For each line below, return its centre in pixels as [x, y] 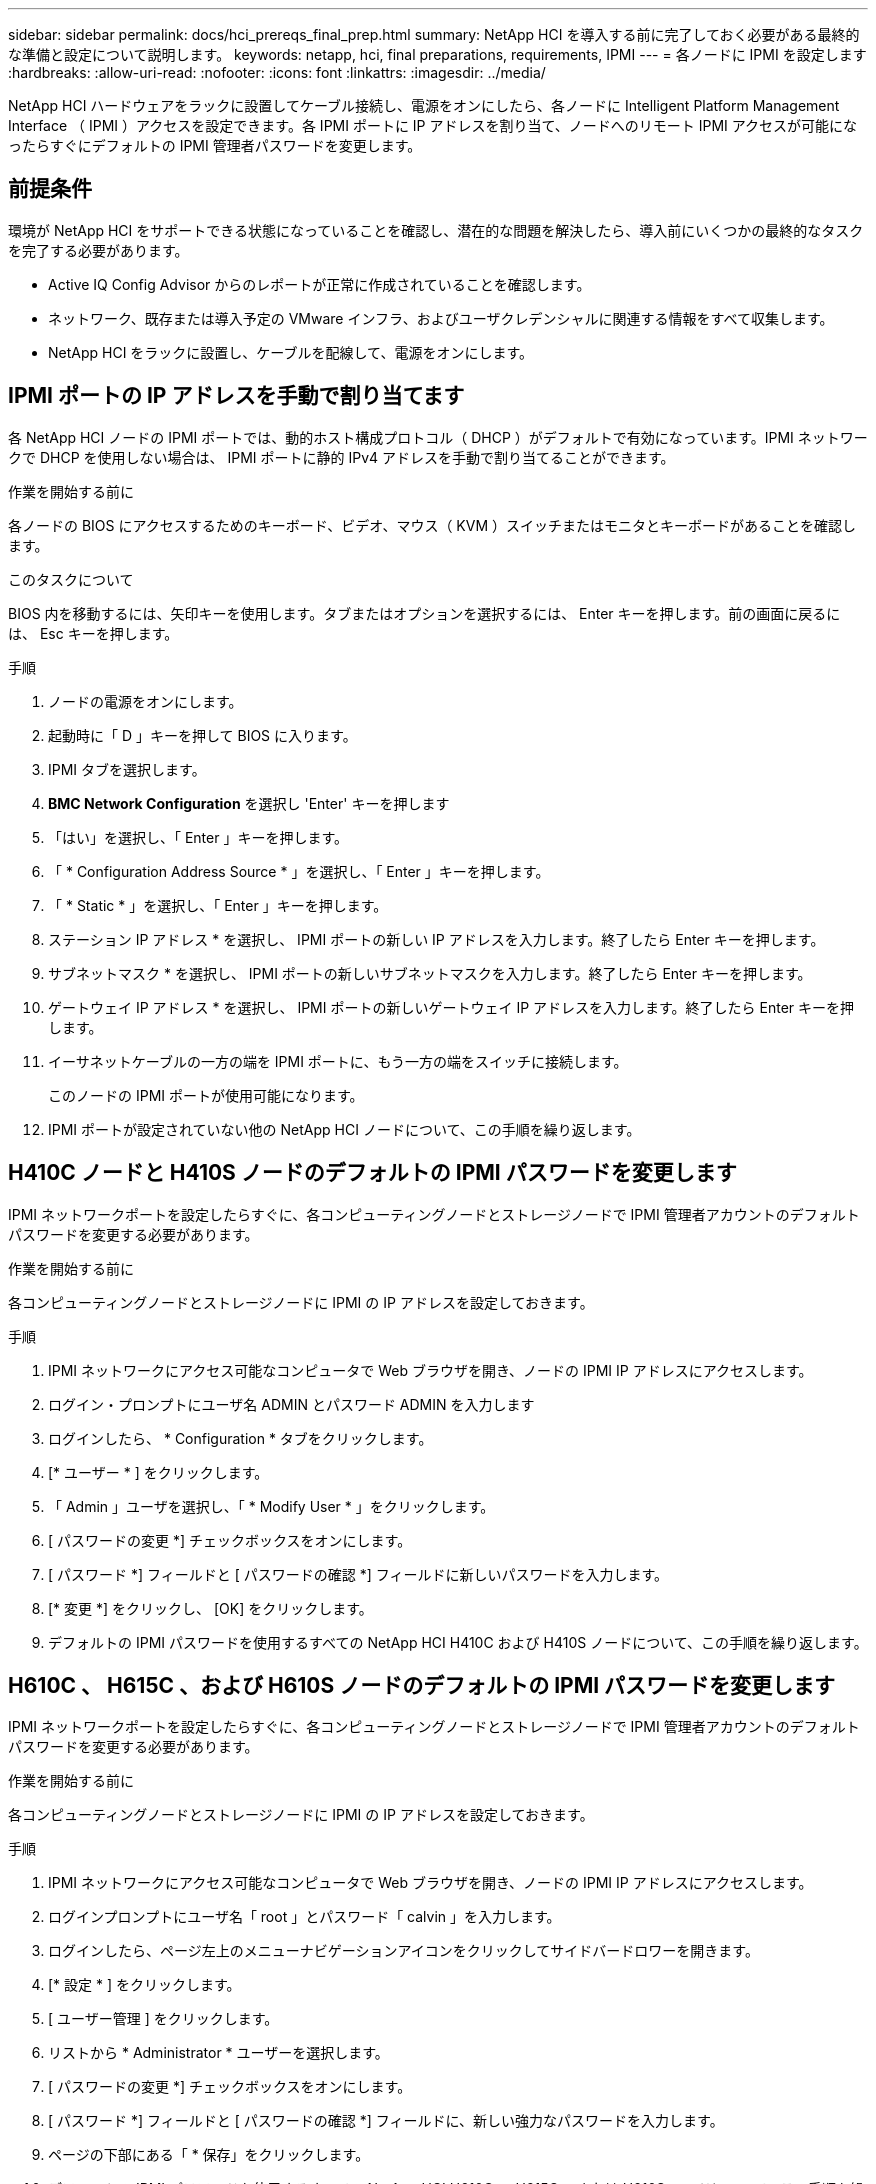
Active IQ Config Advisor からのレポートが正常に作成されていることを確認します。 [319, 284]
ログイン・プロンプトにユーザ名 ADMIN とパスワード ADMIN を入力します [291, 1404]
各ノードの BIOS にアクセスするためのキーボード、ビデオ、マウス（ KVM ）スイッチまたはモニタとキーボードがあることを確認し [432, 525]
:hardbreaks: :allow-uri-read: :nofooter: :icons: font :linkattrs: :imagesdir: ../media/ [277, 72]
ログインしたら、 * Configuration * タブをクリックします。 [240, 1438]
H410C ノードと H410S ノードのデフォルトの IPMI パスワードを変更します [372, 1173]
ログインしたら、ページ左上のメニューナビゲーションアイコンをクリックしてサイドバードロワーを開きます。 [403, 1951]
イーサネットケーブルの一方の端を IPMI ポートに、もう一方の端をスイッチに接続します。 [338, 1061]
